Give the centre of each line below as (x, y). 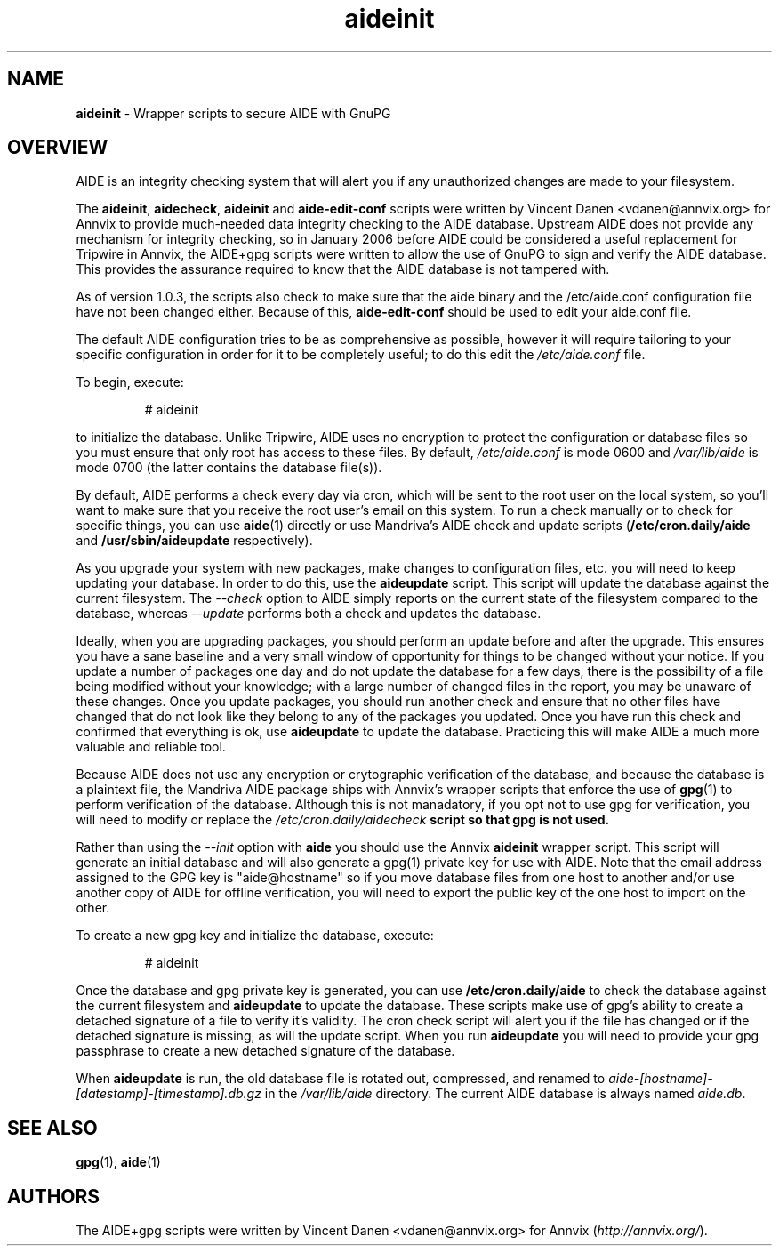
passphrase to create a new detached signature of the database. (265, 1051)
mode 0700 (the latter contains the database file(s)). (229, 468)
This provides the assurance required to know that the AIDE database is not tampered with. (343, 269)
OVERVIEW (58, 148)
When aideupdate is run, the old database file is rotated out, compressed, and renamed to (341, 1079)
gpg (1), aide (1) (118, 1162)
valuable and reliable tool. (151, 747)
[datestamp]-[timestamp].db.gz (169, 1094)
